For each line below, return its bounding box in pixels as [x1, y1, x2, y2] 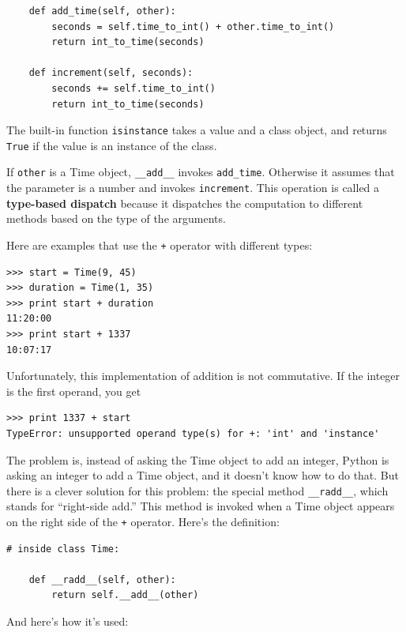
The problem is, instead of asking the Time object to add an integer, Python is [6, 451, 389, 468]
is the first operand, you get [6, 382, 141, 399]
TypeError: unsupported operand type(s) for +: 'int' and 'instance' [6, 427, 380, 439]
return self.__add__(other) [51, 589, 199, 601]
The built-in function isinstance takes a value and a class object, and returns [6, 122, 387, 138]
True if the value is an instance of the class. [6, 137, 217, 153]
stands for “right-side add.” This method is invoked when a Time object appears [6, 498, 395, 514]
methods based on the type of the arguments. [6, 210, 226, 227]
